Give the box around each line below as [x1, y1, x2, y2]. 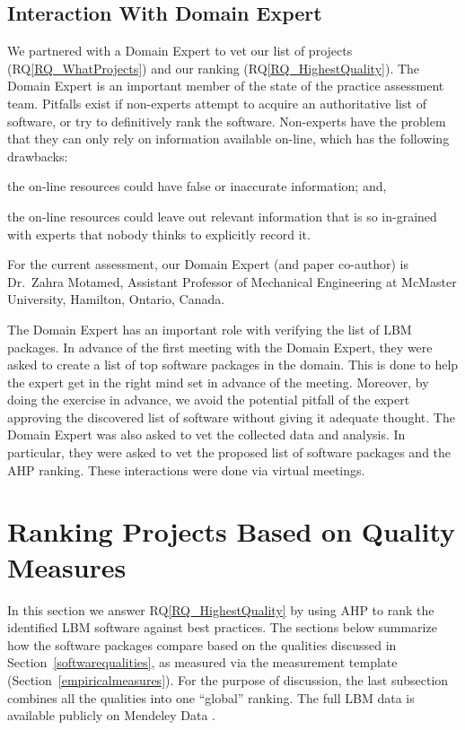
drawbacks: [7, 146, 68, 165]
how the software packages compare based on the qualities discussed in [7, 635, 397, 654]
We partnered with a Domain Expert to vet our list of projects [7, 41, 353, 60]
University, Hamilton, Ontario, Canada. [7, 290, 225, 309]
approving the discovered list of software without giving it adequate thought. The [7, 407, 455, 426]
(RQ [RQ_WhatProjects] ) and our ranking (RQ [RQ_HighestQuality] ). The [7, 58, 420, 77]
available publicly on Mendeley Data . [7, 706, 216, 725]
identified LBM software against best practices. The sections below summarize [7, 618, 437, 637]
